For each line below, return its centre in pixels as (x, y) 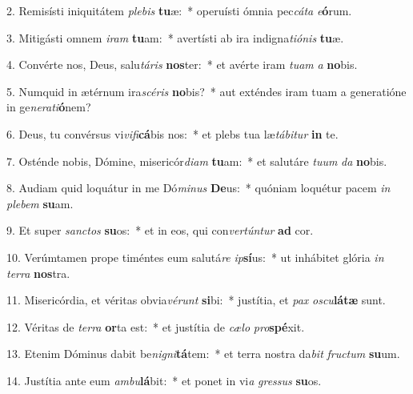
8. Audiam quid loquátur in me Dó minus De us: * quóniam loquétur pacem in (198, 188)
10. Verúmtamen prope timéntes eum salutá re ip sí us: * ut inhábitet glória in (195, 257)
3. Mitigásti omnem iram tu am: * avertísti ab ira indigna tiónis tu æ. (175, 37)
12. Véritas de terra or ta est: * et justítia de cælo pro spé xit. (156, 326)
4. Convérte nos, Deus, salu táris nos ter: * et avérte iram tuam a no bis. (182, 64)
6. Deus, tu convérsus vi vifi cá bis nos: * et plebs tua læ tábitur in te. (172, 133)
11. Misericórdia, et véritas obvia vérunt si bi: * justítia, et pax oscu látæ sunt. (196, 300)
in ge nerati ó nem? (49, 107)
